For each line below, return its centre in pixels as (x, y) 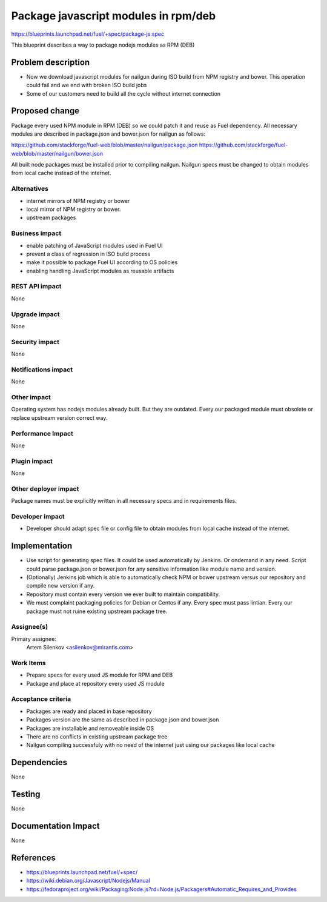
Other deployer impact (45, 489)
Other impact (31, 397)
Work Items (28, 663)
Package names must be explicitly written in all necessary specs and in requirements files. (124, 501)
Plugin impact (32, 461)
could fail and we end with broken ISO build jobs (87, 85)
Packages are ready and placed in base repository (89, 711)
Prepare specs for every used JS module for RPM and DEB (100, 675)
